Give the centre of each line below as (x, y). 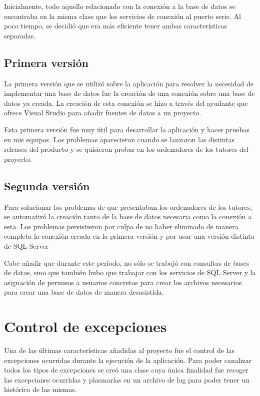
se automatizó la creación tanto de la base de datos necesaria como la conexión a (128, 216)
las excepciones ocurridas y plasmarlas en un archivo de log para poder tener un (127, 379)
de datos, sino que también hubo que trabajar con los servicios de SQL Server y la (130, 272)
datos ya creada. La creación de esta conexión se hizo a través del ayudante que (126, 103)
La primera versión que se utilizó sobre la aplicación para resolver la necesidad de (129, 83)
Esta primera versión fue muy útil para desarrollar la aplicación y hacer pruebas (127, 129)
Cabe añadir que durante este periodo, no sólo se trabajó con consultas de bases (127, 262)
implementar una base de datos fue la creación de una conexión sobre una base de (129, 93)
